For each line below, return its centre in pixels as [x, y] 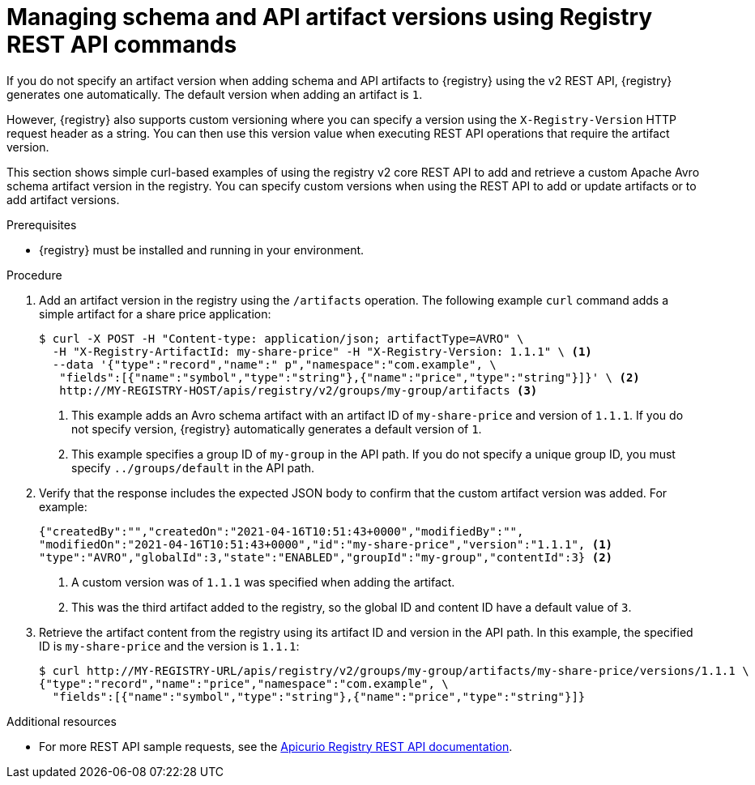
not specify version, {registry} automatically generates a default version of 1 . [277, 429]
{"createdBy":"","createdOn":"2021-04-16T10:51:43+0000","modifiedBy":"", [282, 531]
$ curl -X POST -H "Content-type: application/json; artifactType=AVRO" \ [282, 338]
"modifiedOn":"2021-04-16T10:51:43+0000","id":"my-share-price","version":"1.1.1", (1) [326, 544]
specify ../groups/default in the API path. [193, 467]
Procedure [34, 275]
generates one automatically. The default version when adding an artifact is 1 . [215, 94]
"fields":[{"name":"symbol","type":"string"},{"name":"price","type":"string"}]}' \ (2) [350, 377]
